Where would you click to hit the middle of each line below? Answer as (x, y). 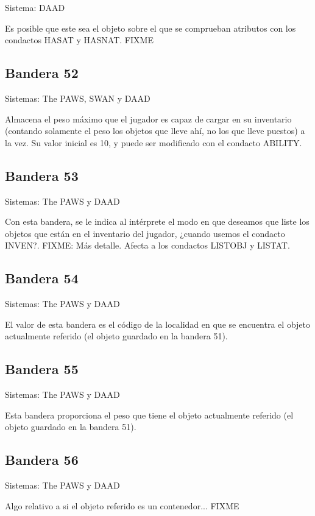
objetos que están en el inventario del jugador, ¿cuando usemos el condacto (145, 233)
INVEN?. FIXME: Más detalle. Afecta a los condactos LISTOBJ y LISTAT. (147, 245)
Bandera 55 (42, 369)
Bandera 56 (42, 460)
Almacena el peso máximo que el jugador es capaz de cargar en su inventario (148, 118)
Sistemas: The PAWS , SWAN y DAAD (78, 98)
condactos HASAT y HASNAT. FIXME (79, 40)
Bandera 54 (42, 278)
